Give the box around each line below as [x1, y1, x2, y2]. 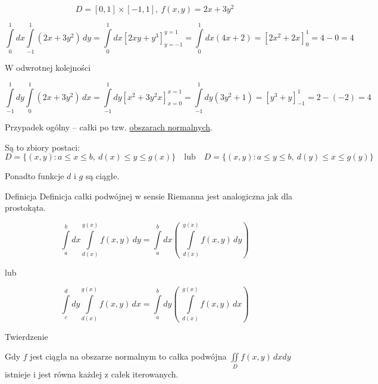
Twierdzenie [5, 330, 48, 342]
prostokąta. [5, 201, 46, 214]
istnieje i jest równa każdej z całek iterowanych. [5, 367, 179, 380]
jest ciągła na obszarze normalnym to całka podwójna [30, 350, 227, 363]
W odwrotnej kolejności [5, 61, 91, 74]
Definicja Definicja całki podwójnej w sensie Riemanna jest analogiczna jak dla [5, 189, 293, 202]
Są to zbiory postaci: [5, 141, 80, 153]
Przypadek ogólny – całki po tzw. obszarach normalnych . [5, 120, 213, 133]
